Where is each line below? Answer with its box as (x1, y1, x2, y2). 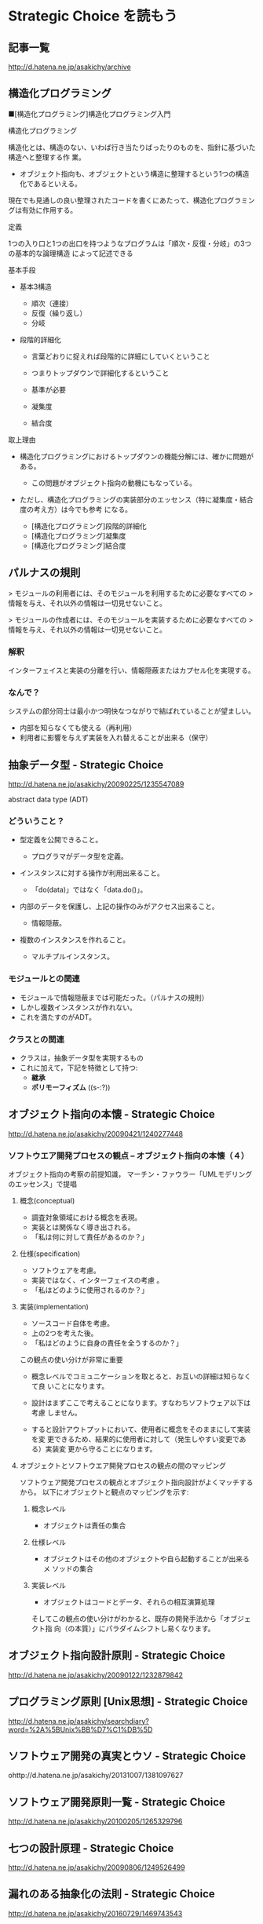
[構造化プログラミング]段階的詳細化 (31, 521, 147, 531)
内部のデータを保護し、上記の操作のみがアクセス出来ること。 (19, 902, 220, 911)
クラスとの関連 (8, 1034, 65, 1045)
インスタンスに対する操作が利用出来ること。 (19, 868, 165, 878)
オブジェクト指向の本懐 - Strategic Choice (8, 1108, 215, 1121)
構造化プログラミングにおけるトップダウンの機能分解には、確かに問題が (19, 451, 254, 461)
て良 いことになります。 (31, 1382, 109, 1391)
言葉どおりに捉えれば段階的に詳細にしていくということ (31, 351, 210, 361)
